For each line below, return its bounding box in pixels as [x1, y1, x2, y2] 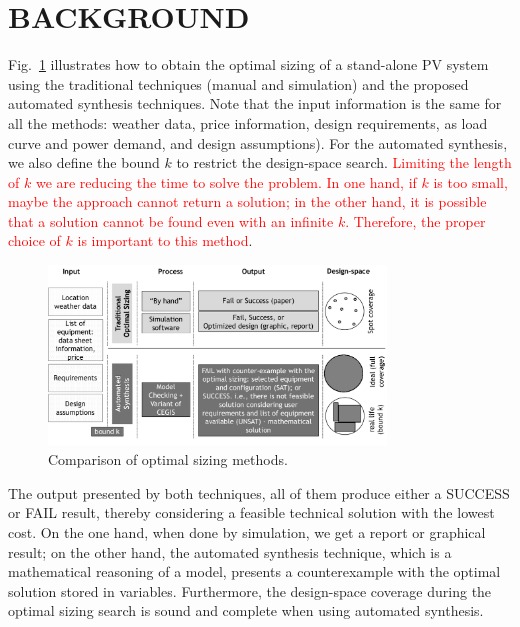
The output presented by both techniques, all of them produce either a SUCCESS [8, 482, 510, 503]
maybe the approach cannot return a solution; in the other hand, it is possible [8, 191, 487, 212]
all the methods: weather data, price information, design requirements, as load [8, 112, 488, 133]
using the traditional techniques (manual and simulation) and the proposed [8, 73, 469, 94]
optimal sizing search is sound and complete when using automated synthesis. [8, 600, 484, 621]
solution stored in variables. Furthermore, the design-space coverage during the [8, 580, 492, 601]
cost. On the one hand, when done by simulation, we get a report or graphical [8, 521, 486, 542]
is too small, [433, 171, 508, 192]
